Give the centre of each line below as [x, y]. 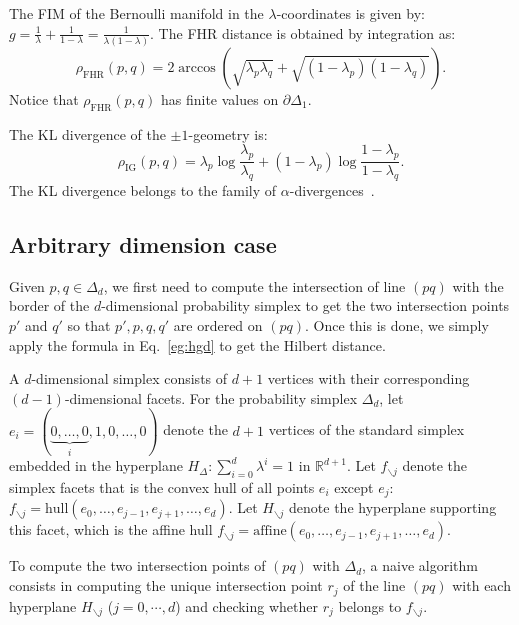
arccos [197, 67]
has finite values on [219, 98]
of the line [374, 585]
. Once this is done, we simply [397, 324]
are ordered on [218, 324]
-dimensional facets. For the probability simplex [211, 397]
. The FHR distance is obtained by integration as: [303, 32]
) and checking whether [246, 605]
